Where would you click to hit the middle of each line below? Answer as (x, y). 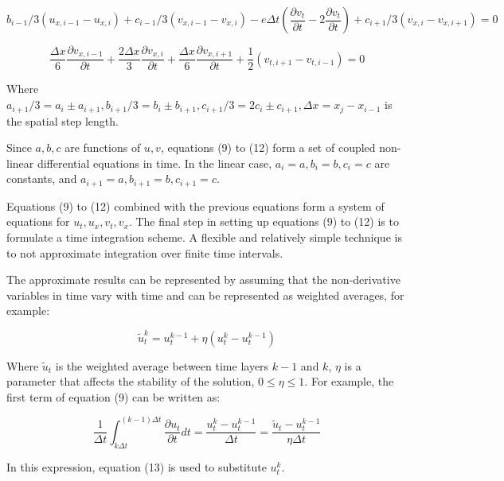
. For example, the (349, 381)
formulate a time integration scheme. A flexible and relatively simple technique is (204, 237)
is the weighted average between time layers (162, 365)
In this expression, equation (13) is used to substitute (137, 466)
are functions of (103, 147)
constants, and (42, 178)
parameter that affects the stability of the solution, (131, 381)
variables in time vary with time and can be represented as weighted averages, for (205, 295)
